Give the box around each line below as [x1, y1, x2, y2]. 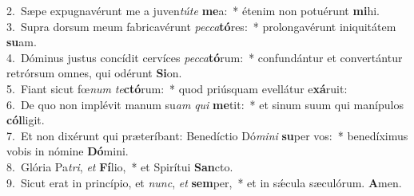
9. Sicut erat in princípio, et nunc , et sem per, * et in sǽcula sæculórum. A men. [6, 174, 402, 190]
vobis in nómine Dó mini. [6, 143, 129, 159]
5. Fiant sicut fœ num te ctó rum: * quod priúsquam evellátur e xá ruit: [6, 80, 348, 96]
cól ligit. [6, 112, 45, 128]
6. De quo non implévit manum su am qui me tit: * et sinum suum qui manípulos [6, 96, 404, 112]
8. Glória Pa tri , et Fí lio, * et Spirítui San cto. [6, 158, 233, 174]
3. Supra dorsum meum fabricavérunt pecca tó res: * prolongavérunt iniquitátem [6, 18, 396, 34]
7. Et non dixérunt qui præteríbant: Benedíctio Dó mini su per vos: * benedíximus [6, 127, 408, 143]
